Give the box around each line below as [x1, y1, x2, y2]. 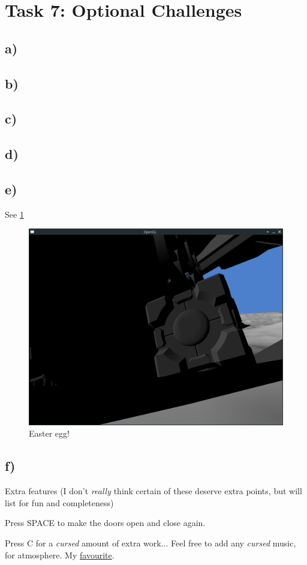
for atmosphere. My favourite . [5, 548, 115, 561]
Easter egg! [29, 427, 70, 440]
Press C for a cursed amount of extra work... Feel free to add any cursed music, [5, 536, 296, 549]
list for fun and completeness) [5, 496, 114, 509]
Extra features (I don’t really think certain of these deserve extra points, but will [5, 485, 302, 497]
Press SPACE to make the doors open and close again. [5, 516, 206, 529]
